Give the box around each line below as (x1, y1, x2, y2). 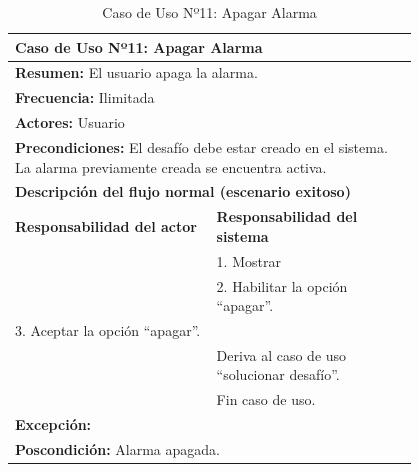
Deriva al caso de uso (216, 344, 347, 365)
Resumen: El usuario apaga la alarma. (15, 62, 258, 83)
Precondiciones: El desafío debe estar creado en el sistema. (15, 136, 388, 157)
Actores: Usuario (15, 112, 125, 133)
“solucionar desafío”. (216, 364, 340, 385)
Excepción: (15, 414, 92, 435)
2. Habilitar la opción (216, 275, 348, 296)
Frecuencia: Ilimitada (15, 87, 155, 108)
